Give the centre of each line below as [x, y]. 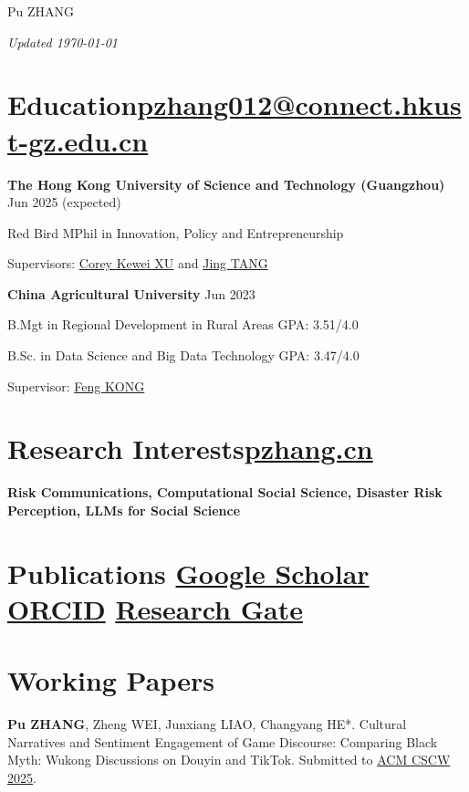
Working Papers [111, 680]
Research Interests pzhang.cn [190, 448]
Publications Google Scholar [188, 573]
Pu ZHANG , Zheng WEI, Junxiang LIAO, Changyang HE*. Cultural [207, 724]
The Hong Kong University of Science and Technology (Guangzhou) [226, 184]
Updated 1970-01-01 [63, 42]
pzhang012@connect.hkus [299, 104]
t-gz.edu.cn [78, 140]
